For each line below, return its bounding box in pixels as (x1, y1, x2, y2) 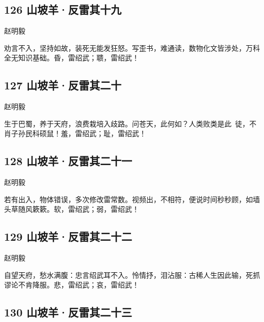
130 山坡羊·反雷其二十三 (4, 304, 133, 320)
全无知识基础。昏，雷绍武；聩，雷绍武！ (4, 52, 139, 63)
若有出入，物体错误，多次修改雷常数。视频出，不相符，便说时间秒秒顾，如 (4, 194, 253, 204)
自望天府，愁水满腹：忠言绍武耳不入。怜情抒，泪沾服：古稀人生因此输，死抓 (4, 269, 260, 280)
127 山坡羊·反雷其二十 (4, 77, 122, 93)
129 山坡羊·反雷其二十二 (4, 229, 133, 244)
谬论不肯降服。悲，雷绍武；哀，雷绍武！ (4, 279, 139, 290)
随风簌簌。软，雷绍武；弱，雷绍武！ (18, 204, 139, 214)
